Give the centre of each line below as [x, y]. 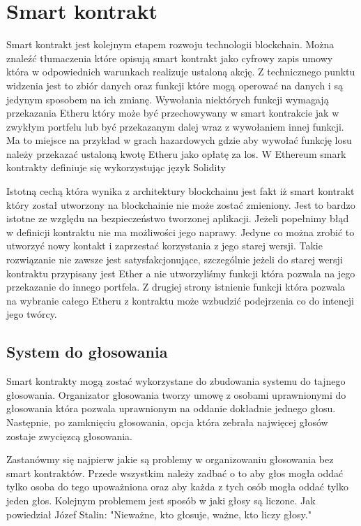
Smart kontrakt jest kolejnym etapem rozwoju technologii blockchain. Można [170, 44]
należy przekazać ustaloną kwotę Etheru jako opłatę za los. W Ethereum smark [176, 153]
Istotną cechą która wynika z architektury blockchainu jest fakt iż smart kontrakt [180, 191]
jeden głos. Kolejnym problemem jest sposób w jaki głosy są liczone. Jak [161, 500]
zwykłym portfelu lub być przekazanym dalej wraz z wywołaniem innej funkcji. [175, 126]
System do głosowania [87, 352]
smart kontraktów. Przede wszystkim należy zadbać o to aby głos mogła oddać [175, 473]
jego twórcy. [32, 314]
